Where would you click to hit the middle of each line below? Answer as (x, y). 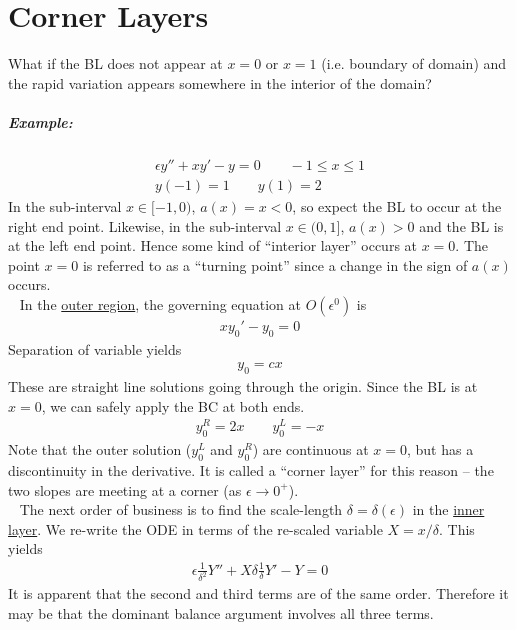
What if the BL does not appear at (115, 63)
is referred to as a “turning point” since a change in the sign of (275, 264)
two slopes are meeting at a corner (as (125, 489)
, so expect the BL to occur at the (397, 205)
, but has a (440, 449)
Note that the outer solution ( (100, 449)
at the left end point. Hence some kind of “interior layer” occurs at (213, 245)
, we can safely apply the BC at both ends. (173, 405)
